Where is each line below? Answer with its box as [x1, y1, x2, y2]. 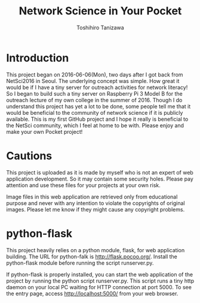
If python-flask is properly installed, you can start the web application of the [6, 271, 193, 278]
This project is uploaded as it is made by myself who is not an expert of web [6, 169, 194, 176]
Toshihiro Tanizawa [76, 24, 124, 31]
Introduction [6, 51, 69, 65]
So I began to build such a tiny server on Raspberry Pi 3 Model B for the [6, 90, 183, 97]
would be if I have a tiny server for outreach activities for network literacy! [6, 84, 188, 91]
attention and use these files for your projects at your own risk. [6, 181, 161, 189]
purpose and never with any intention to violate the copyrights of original [6, 199, 185, 207]
